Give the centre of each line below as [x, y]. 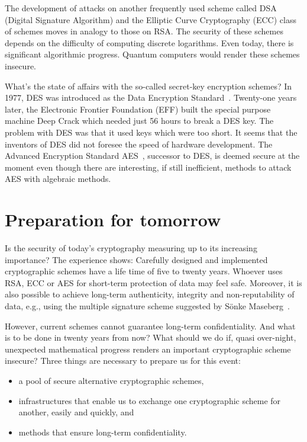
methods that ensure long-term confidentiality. [103, 432]
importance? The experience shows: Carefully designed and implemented [136, 259]
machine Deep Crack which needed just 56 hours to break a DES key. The [139, 121]
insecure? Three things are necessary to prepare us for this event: [123, 361]
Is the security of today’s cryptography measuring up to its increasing [131, 248]
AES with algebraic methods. [58, 179]
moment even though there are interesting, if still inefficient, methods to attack [148, 167]
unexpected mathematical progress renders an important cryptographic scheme [148, 349]
